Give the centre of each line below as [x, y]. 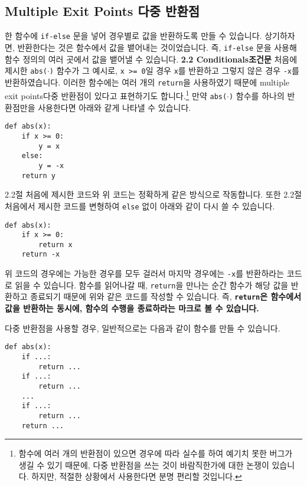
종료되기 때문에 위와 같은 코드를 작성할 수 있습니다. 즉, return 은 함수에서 [166, 296]
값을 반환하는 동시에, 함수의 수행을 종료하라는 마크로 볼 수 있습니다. [132, 308]
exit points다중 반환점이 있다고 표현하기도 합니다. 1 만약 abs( [116, 95]
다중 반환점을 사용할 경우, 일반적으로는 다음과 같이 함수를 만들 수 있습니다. [143, 328]
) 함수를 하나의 [257, 96]
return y [38, 175]
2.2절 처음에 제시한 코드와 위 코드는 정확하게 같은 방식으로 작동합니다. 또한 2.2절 [153, 194]
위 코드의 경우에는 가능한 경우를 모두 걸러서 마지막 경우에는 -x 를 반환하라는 [145, 273]
